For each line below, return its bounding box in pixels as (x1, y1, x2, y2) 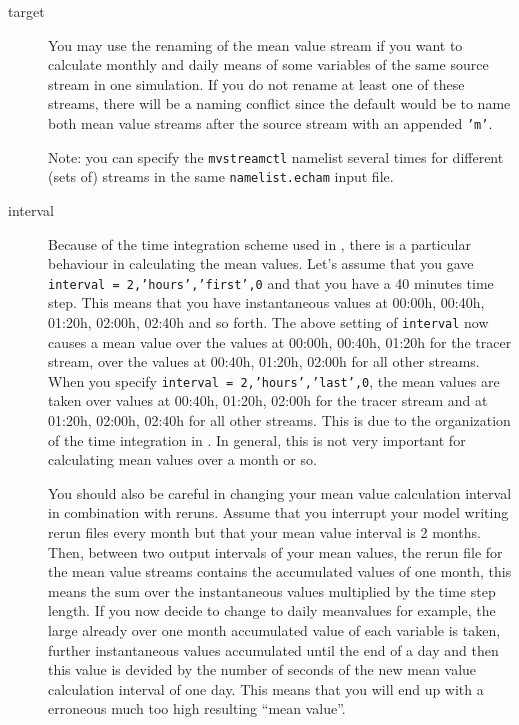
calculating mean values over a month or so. (48, 449, 317, 470)
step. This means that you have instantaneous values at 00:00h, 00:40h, (48, 292, 485, 313)
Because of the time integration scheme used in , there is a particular (48, 233, 471, 254)
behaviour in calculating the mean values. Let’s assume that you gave (48, 253, 474, 274)
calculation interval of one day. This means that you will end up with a (48, 678, 484, 699)
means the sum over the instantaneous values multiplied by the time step (48, 580, 496, 601)
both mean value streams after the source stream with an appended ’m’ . (48, 112, 493, 133)
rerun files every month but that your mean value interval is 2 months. (48, 522, 481, 543)
